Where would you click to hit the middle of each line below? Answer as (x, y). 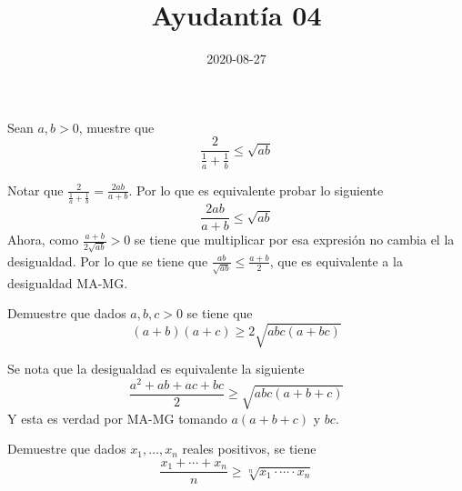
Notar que (35, 190)
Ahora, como (43, 240)
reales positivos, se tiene (249, 449)
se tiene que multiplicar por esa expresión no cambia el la (294, 240)
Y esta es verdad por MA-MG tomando (117, 418)
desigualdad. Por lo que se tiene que (108, 261)
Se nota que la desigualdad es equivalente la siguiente (156, 369)
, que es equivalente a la (336, 261)
